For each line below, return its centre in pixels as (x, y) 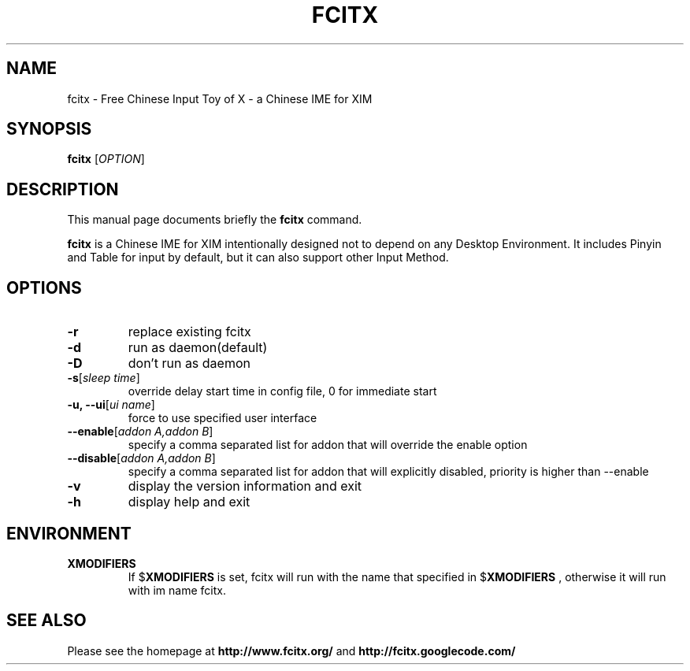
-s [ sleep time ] (104, 378)
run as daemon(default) (198, 348)
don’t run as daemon (189, 363)
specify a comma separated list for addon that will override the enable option (328, 445)
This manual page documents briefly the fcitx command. (215, 220)
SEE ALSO (46, 621)
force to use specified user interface (223, 418)
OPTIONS (44, 287)
